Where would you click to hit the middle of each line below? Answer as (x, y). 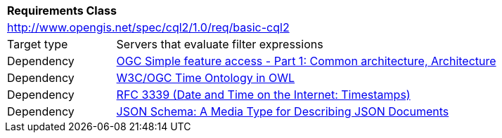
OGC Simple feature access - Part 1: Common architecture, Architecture (306, 61)
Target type (38, 44)
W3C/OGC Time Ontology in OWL (206, 78)
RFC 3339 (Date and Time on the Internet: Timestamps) (263, 95)
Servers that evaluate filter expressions (220, 44)
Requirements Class (62, 11)
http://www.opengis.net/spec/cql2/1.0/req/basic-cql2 (148, 27)
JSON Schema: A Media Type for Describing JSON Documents (283, 111)
